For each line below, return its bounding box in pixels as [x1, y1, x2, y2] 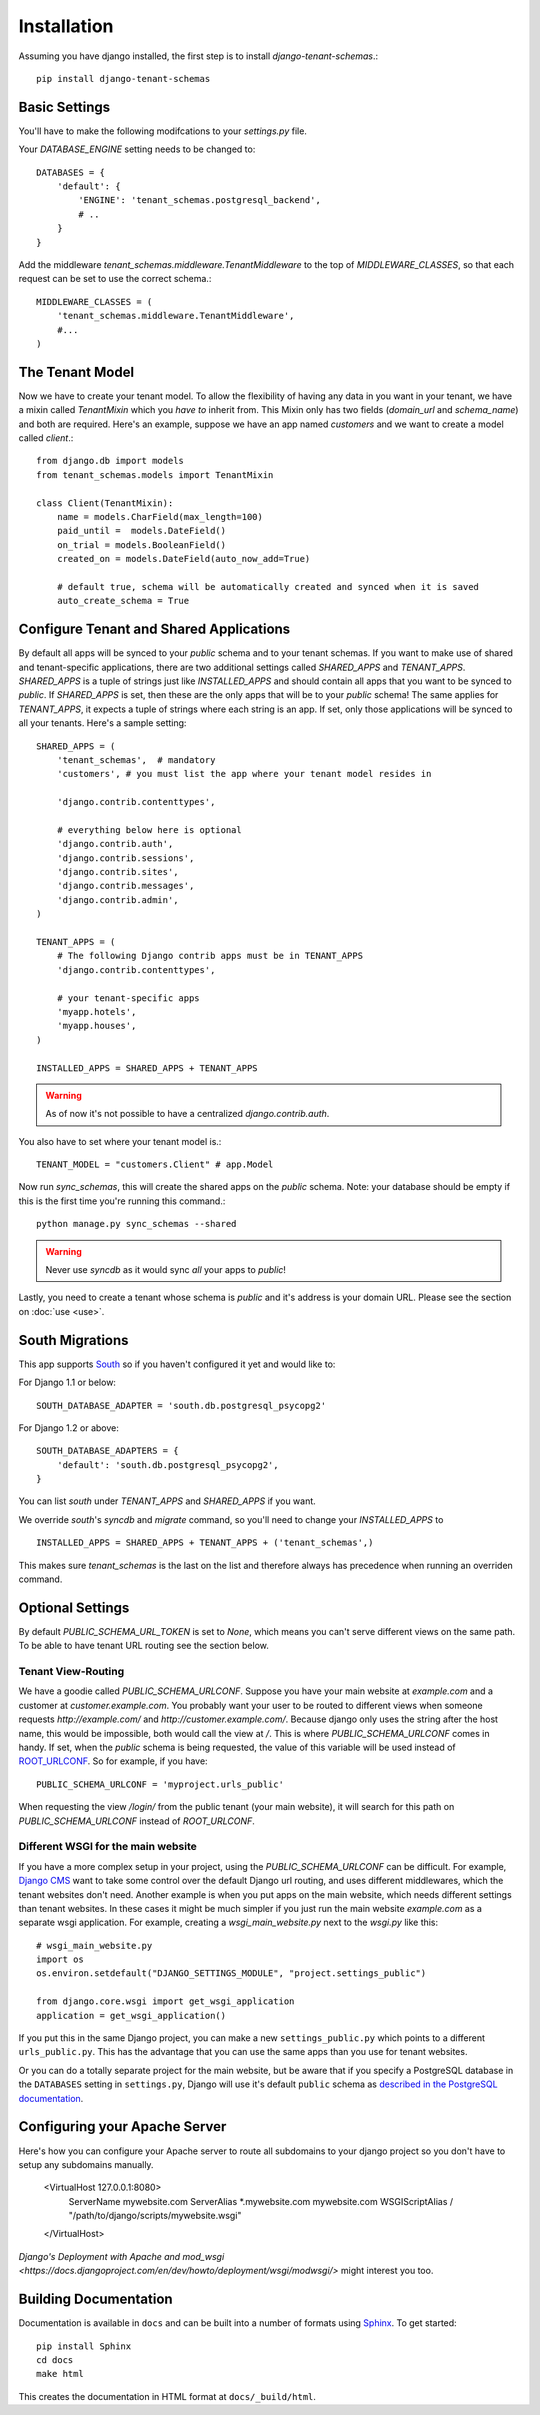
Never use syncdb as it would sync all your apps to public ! [45, 1264, 287, 1276]
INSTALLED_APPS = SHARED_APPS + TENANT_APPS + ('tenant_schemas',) [36, 1537, 374, 1549]
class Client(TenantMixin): [36, 497, 174, 509]
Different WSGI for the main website [18, 1840, 197, 1854]
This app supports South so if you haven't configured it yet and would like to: [18, 1358, 336, 1370]
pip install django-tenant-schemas [36, 73, 211, 84]
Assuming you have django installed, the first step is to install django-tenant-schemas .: [18, 50, 379, 62]
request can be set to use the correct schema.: [18, 273, 212, 285]
